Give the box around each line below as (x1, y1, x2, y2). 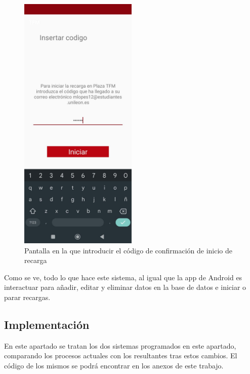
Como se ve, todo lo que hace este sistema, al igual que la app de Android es (4, 272, 242, 282)
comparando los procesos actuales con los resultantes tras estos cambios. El (4, 350, 237, 361)
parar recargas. (4, 291, 51, 302)
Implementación (4, 316, 90, 332)
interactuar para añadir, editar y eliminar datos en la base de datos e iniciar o (4, 282, 246, 292)
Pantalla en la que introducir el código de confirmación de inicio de (24, 245, 232, 255)
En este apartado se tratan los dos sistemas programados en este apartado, (4, 340, 236, 351)
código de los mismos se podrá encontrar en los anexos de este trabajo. (4, 360, 224, 370)
